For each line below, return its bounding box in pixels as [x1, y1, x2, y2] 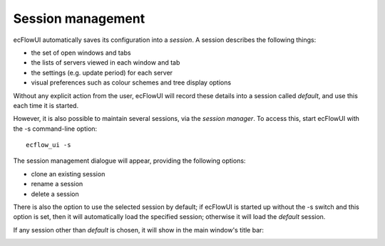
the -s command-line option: [13, 124, 98, 133]
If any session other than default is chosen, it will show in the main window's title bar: [13, 225, 264, 234]
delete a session [31, 189, 80, 198]
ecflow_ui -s [26, 141, 71, 149]
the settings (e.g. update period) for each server [31, 68, 173, 77]
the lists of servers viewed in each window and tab [31, 58, 180, 67]
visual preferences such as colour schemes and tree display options [31, 78, 232, 87]
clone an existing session [31, 169, 106, 178]
